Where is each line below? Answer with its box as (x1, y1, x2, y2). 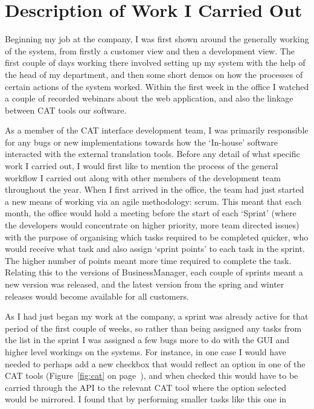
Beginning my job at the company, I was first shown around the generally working (5, 33, 309, 45)
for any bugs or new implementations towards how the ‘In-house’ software (5, 135, 278, 148)
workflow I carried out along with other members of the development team (5, 171, 281, 184)
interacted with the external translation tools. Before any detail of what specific (5, 147, 300, 160)
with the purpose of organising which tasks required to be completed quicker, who (5, 230, 309, 243)
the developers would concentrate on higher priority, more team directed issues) (5, 219, 300, 231)
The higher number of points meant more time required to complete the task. (5, 254, 292, 266)
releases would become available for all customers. (5, 289, 189, 302)
